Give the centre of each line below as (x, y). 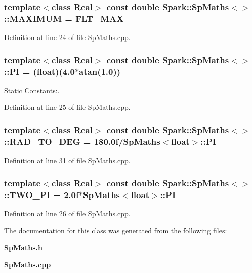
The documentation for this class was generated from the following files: (116, 230)
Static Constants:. (32, 90)
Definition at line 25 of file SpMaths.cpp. (67, 107)
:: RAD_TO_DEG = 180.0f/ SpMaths (82, 141)
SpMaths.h (23, 247)
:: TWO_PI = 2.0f (41, 194)
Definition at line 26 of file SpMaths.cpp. (67, 213)
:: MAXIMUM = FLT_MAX (64, 18)
